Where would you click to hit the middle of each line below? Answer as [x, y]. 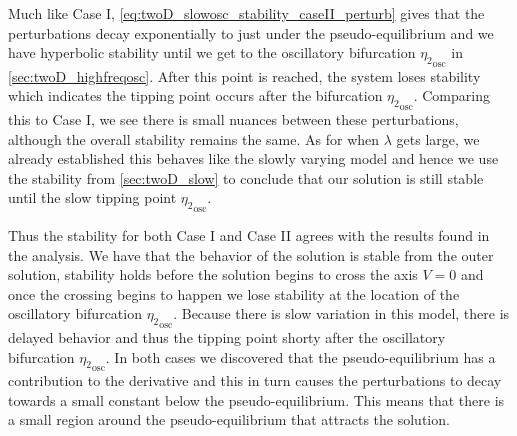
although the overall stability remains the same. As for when [194, 138]
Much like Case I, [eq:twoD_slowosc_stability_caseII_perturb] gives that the [246, 13]
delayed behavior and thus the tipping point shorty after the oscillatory [227, 336]
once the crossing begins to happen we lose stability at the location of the [234, 293]
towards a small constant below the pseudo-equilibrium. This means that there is [256, 399]
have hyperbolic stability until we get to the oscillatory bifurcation [212, 52]
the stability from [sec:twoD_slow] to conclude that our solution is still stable [246, 177]
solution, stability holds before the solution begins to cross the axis [213, 274]
